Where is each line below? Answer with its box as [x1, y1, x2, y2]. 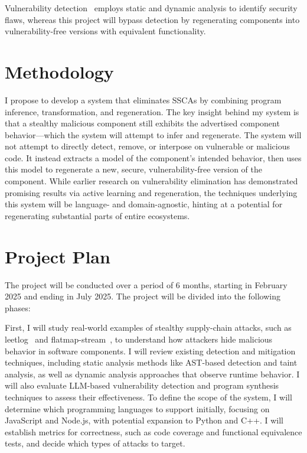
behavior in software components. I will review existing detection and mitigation [5, 344, 296, 357]
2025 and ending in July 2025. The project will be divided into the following [5, 290, 280, 302]
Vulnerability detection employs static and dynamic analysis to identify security [5, 2, 298, 14]
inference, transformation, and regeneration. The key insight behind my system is [5, 105, 299, 118]
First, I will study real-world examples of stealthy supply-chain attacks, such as [5, 321, 292, 334]
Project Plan [5, 244, 110, 268]
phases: [5, 301, 31, 314]
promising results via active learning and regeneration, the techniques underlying [5, 186, 298, 198]
